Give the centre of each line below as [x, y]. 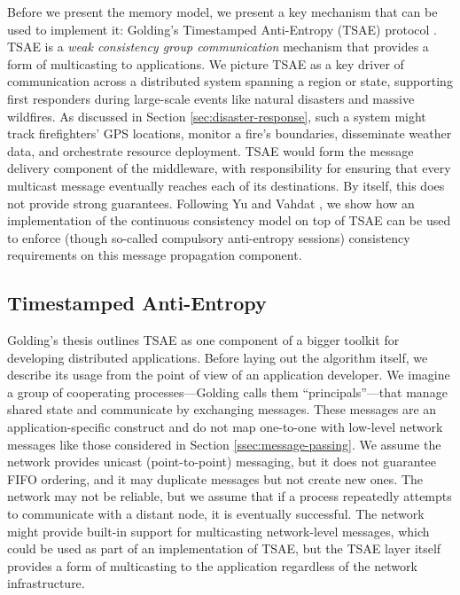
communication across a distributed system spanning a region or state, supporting [230, 81]
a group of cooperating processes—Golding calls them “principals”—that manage [227, 391]
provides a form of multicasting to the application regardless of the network [212, 565]
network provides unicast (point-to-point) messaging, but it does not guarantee [222, 462]
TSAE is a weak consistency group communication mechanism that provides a [218, 47]
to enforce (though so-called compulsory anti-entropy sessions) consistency [209, 237]
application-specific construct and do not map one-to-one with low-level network [225, 427]
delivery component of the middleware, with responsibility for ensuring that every [229, 168]
